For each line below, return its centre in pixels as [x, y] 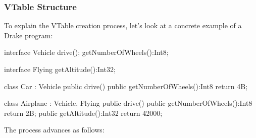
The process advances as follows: [54, 130]
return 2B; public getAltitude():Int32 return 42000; [83, 113]
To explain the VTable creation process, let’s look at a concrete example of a [123, 25]
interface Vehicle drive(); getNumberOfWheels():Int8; [86, 52]
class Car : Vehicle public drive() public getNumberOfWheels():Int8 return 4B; [126, 86]
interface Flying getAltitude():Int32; [60, 69]
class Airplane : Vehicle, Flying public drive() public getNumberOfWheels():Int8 [128, 103]
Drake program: [29, 35]
